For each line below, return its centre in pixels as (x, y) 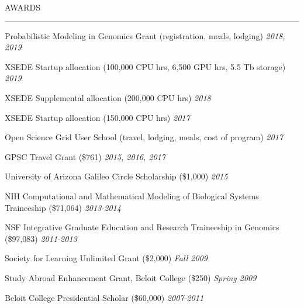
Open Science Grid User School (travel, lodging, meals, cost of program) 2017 (144, 137)
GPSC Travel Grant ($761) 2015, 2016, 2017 (85, 156)
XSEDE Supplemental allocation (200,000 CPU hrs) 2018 (108, 97)
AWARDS (23, 7)
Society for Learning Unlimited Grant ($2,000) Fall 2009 (106, 258)
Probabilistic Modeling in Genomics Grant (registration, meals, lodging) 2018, (145, 35)
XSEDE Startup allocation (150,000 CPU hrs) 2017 (97, 117)
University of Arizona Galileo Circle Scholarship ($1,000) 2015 (116, 176)
